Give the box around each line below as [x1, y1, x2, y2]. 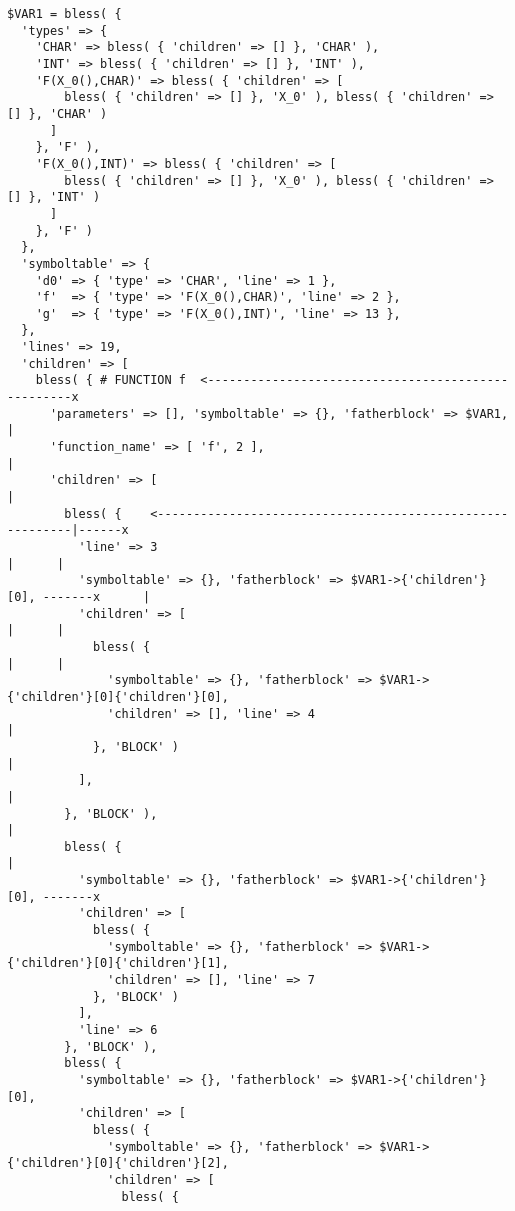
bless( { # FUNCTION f [35, 373, 186, 388]
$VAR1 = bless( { [7, 7, 122, 21]
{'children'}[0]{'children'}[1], [7, 956, 229, 971]
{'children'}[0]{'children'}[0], [7, 689, 229, 704]
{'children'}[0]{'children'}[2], [7, 1156, 229, 1171]
